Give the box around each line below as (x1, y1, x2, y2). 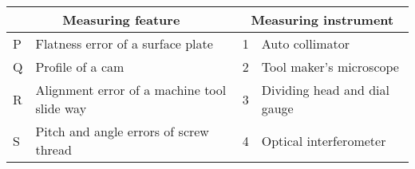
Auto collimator (261, 34, 350, 53)
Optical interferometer (261, 131, 386, 150)
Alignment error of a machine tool (35, 81, 227, 99)
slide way (35, 99, 87, 117)
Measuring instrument (251, 10, 394, 29)
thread (35, 140, 72, 159)
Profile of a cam (35, 57, 125, 76)
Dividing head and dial (261, 81, 389, 99)
